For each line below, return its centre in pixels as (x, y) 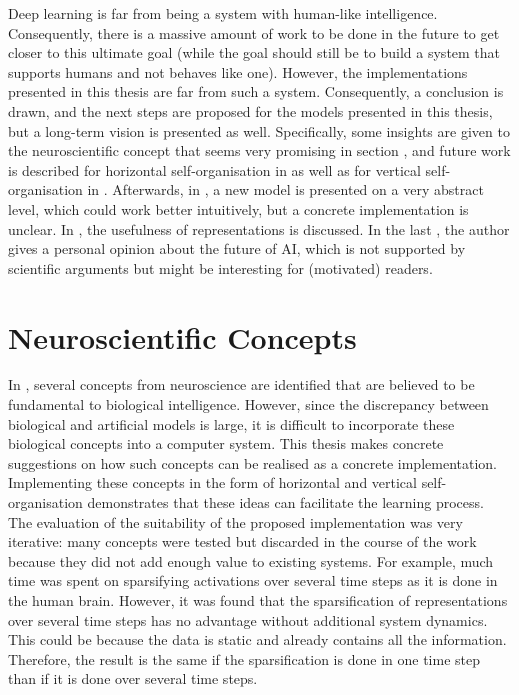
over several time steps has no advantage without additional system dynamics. (248, 619)
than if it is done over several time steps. (133, 678)
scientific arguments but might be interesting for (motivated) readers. (220, 267)
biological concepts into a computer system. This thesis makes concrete (226, 443)
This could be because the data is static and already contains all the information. (257, 639)
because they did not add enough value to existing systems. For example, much (251, 560)
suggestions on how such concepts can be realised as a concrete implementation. (252, 462)
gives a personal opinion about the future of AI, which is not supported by (237, 248)
